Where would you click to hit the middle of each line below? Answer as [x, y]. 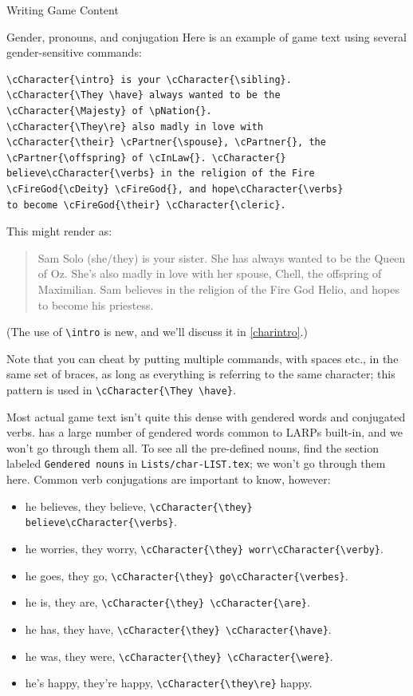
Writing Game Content [63, 10]
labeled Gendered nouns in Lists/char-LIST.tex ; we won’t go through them [196, 463]
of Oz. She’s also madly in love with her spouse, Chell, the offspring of [210, 273]
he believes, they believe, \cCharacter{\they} [139, 506]
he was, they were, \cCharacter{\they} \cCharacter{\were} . [179, 656]
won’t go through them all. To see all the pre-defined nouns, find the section [193, 447]
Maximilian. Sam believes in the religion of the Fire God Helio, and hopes [219, 289]
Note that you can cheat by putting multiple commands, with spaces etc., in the [203, 358]
